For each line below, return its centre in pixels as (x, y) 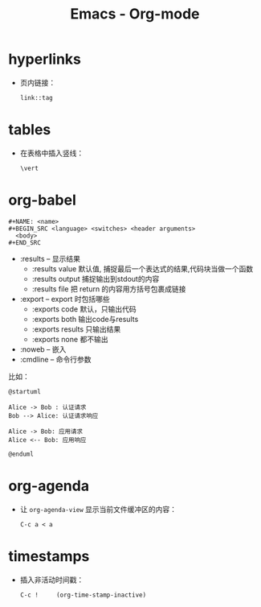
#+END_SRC (25, 242)
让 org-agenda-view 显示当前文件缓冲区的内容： (98, 509)
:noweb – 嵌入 (43, 349)
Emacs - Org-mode (135, 14)
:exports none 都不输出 (70, 339)
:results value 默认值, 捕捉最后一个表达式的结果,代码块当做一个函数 (143, 268)
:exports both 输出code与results (85, 319)
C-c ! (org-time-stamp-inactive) (83, 595)
